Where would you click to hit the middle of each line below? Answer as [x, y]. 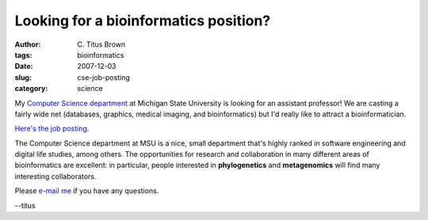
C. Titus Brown [101, 44]
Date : [24, 66]
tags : [23, 55]
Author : [28, 44]
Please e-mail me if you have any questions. [87, 191]
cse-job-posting [103, 77]
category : [31, 89]
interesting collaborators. [55, 176]
